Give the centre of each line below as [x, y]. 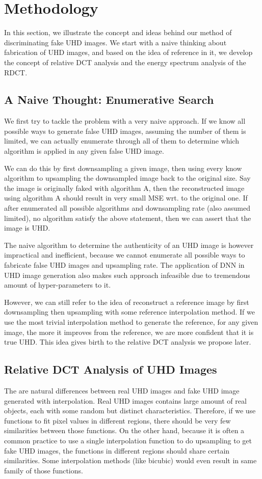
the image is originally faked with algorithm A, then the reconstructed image [124, 188]
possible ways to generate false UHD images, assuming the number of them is [125, 131]
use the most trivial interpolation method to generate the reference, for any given [131, 321]
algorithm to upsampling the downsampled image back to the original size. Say [127, 178]
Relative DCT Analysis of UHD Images [111, 369]
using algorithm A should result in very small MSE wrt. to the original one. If [126, 198]
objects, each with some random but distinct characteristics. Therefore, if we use [130, 411]
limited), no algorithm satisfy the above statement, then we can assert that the [128, 218]
